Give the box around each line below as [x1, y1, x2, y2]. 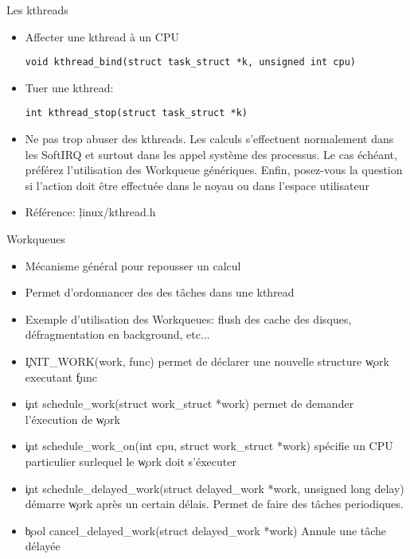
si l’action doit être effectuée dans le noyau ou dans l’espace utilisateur [25, 177, 369, 193]
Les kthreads [6, 2, 68, 17]
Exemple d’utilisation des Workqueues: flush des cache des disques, [25, 310, 352, 327]
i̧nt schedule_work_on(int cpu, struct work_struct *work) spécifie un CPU [25, 437, 393, 454]
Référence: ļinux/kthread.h [25, 204, 156, 220]
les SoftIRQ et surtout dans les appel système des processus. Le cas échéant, [25, 146, 397, 162]
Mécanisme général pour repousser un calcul [25, 257, 241, 274]
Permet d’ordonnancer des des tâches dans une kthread [25, 284, 295, 301]
